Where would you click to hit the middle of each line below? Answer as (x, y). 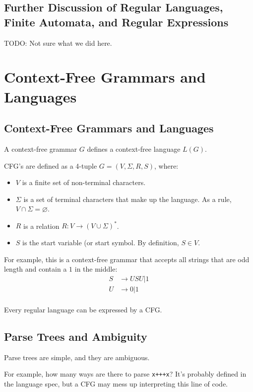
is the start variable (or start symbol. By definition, (101, 243)
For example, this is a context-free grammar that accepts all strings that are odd (127, 259)
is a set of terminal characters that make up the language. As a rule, (127, 199)
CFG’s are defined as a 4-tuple (51, 165)
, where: (166, 165)
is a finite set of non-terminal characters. (84, 182)
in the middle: (96, 269)
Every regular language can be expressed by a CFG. (83, 309)
